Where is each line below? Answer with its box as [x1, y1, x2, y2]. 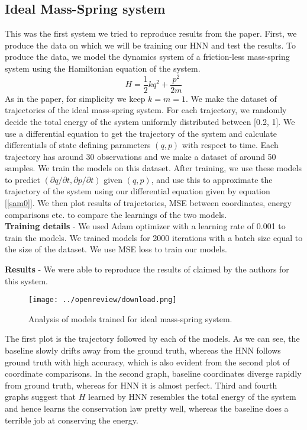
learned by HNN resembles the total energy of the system [88, 390, 296, 403]
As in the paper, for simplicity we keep [5, 92, 146, 104]
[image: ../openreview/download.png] [28, 296, 177, 304]
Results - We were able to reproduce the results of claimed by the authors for [5, 263, 289, 275]
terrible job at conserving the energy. [5, 413, 138, 426]
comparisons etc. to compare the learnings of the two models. [5, 208, 227, 220]
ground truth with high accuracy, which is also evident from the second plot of [5, 355, 290, 368]
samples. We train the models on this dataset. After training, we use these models [5, 162, 302, 174]
